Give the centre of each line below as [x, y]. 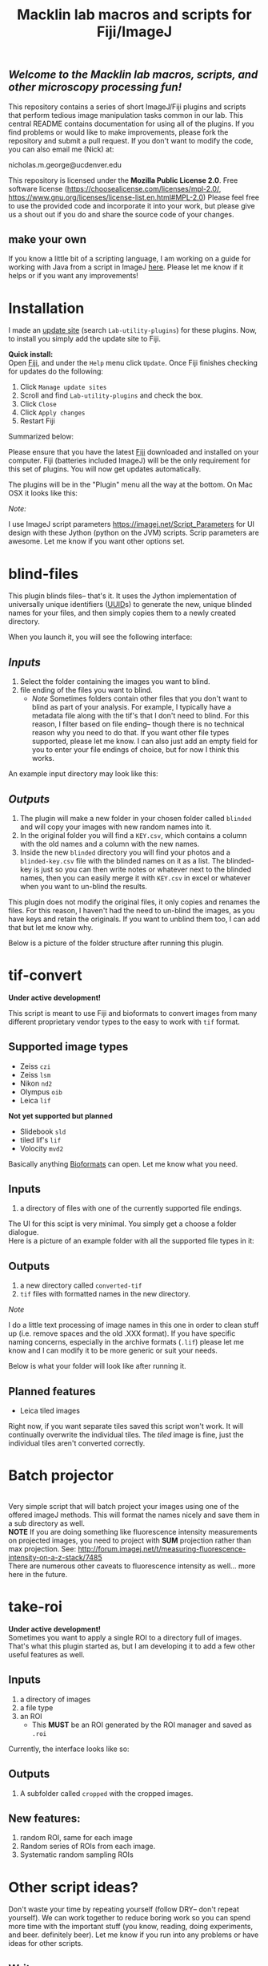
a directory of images [55, 1699]
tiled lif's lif [40, 1139]
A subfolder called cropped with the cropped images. [106, 1793]
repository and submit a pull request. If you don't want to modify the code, [131, 140]
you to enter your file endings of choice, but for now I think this [136, 750]
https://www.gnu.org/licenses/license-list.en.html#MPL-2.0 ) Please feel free [134, 197]
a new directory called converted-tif [81, 1285]
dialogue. [24, 1232]
